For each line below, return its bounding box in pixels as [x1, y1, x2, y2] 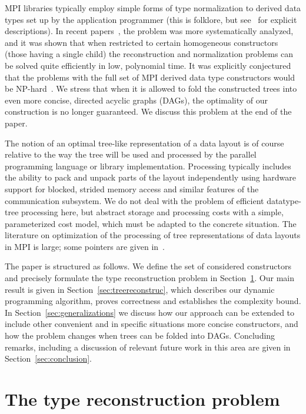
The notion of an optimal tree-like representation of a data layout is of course [5, 136, 284, 149]
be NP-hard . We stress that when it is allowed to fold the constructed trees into [5, 82, 297, 95]
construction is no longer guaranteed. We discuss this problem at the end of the [5, 105, 292, 118]
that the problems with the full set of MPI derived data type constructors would [5, 71, 295, 83]
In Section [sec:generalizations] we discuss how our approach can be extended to [5, 306, 295, 318]
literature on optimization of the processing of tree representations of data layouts [5, 229, 301, 241]
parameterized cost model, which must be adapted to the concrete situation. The [5, 217, 297, 229]
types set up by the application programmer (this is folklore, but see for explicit [5, 13, 297, 25]
